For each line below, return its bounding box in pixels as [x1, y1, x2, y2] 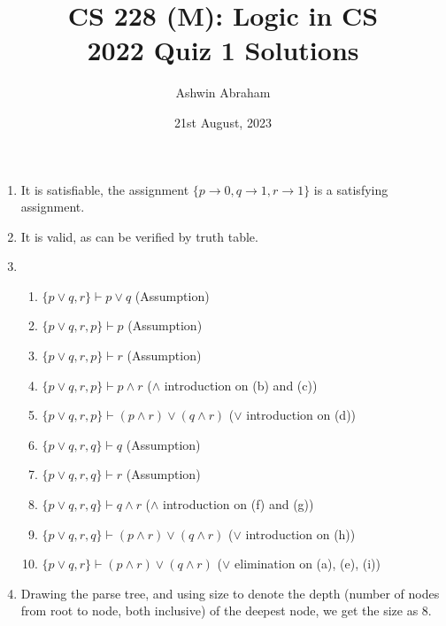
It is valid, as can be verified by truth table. [20, 227, 258, 245]
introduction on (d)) [246, 406, 357, 424]
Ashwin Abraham [175, 83, 271, 102]
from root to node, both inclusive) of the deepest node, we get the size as [20, 601, 419, 620]
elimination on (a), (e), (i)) [235, 554, 381, 573]
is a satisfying [313, 180, 388, 198]
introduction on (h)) [245, 524, 356, 543]
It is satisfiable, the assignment [20, 180, 189, 198]
